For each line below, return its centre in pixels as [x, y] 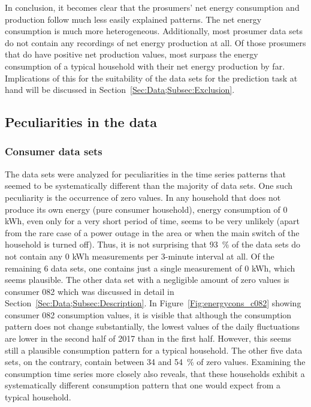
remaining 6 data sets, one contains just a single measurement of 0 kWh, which [150, 268]
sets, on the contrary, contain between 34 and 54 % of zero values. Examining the [155, 362]
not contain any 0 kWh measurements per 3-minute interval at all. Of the [140, 256]
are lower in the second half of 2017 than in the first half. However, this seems [148, 338]
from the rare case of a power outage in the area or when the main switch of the [152, 232]
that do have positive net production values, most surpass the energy [132, 54]
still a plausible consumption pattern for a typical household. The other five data [154, 350]
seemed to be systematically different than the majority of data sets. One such [149, 186]
